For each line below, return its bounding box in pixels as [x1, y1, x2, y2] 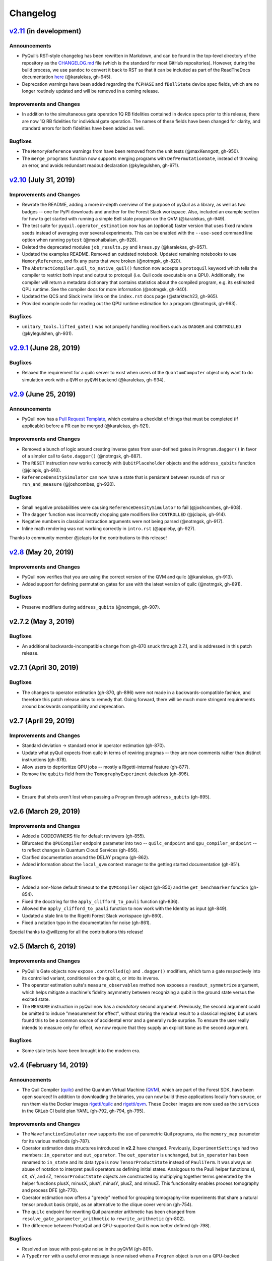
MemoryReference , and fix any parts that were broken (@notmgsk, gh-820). [22, 258, 182, 264]
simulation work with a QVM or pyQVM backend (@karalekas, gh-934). [22, 376, 165, 383]
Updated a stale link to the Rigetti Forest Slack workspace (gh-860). [22, 912, 163, 919]
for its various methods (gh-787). [22, 1138, 91, 1144]
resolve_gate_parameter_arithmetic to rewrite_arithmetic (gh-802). [22, 1216, 185, 1222]
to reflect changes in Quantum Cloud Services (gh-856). [22, 847, 139, 853]
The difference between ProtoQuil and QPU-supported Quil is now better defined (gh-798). [22, 1223, 211, 1229]
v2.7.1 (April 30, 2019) [9, 663, 79, 672]
